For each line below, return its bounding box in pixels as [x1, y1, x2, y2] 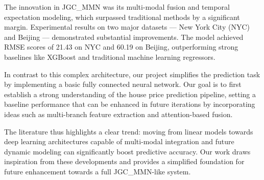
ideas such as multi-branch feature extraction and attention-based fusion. [4, 108, 233, 119]
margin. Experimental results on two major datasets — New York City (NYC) [4, 21, 250, 32]
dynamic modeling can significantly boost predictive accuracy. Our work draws [4, 146, 251, 156]
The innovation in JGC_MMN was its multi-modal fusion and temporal [4, 2, 230, 12]
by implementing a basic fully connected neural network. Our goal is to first [4, 79, 242, 89]
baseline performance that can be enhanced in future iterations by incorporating [4, 99, 255, 109]
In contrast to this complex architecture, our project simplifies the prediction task [4, 69, 260, 79]
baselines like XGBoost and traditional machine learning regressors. [4, 51, 215, 62]
